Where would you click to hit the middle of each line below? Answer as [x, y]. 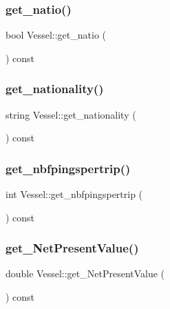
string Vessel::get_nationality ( [71, 114]
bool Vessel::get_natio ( [56, 35]
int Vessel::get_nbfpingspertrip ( [74, 194]
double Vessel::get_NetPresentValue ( [85, 273]
